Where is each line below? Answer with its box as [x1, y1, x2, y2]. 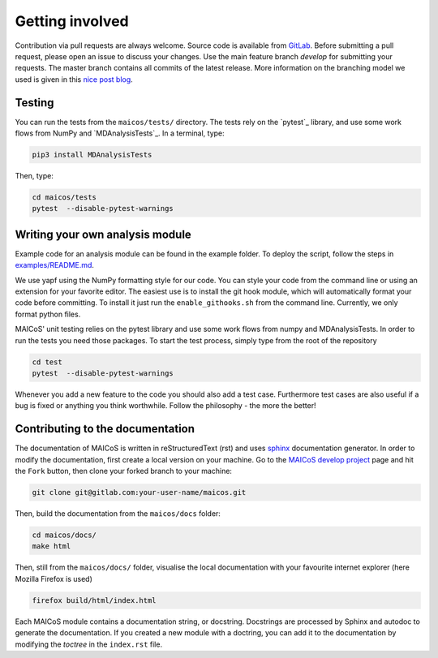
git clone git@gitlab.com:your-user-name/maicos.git [32, 488, 247, 497]
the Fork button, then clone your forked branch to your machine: [15, 467, 233, 476]
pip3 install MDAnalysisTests [32, 150, 152, 159]
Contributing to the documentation [15, 422, 195, 436]
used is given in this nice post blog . [15, 74, 133, 84]
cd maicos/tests [32, 192, 97, 202]
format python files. [15, 309, 81, 319]
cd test [32, 357, 62, 367]
